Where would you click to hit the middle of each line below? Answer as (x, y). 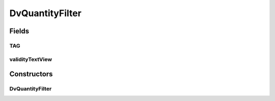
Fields (19, 31)
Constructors (31, 74)
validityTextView (31, 59)
